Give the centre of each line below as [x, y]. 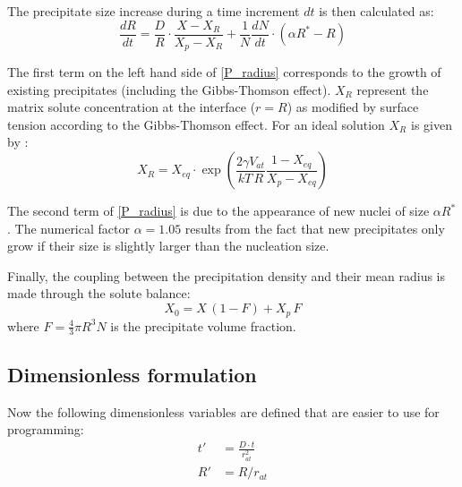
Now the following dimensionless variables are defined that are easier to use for [223, 411]
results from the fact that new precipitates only [315, 228]
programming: [46, 429]
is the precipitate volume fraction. [203, 325]
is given [431, 124]
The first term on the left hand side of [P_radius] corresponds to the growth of [224, 72]
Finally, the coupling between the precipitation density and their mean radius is [227, 275]
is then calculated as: [376, 11]
